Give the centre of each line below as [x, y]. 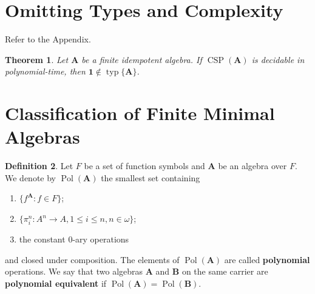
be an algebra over [252, 166]
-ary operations [101, 239]
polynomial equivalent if [56, 283]
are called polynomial [267, 259]
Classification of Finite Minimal [140, 113]
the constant [42, 239]
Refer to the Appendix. [48, 39]
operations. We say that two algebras [74, 271]
